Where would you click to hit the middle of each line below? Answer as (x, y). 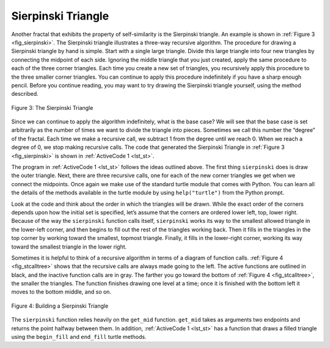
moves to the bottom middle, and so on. (61, 292)
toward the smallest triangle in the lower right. (69, 247)
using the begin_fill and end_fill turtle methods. (79, 337)
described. (25, 94)
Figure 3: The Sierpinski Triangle (52, 107)
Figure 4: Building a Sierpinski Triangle (60, 306)
